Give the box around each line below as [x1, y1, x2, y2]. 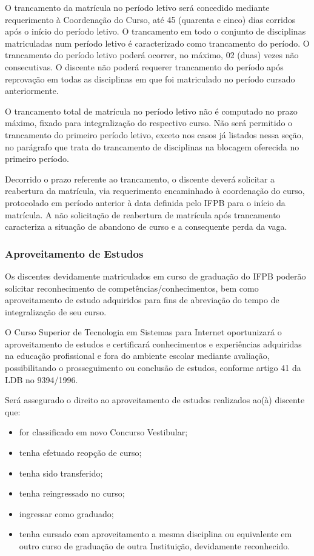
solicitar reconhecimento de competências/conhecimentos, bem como [5, 281, 259, 294]
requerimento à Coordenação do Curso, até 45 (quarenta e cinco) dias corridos [5, 13, 296, 25]
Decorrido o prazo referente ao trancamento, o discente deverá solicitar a [5, 172, 275, 185]
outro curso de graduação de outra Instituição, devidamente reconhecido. [19, 540, 290, 552]
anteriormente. [5, 84, 59, 97]
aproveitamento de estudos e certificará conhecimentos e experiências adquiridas [5, 337, 302, 350]
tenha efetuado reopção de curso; [19, 446, 142, 459]
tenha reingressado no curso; [19, 487, 125, 500]
